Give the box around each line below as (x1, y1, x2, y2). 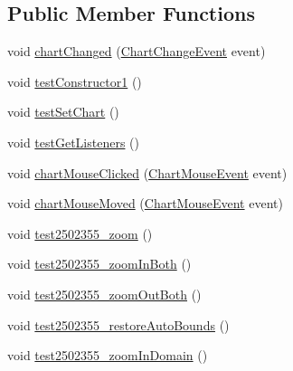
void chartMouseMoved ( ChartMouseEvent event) (7, 194, 283, 213)
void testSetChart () (7, 102, 119, 121)
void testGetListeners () (7, 132, 140, 151)
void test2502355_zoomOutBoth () (7, 284, 202, 303)
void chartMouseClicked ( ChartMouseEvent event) (7, 163, 288, 182)
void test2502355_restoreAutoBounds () (7, 315, 230, 334)
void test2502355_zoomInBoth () (7, 254, 192, 273)
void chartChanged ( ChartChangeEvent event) (7, 42, 266, 61)
